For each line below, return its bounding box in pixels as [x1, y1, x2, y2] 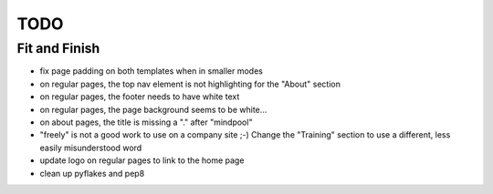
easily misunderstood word [39, 142, 142, 153]
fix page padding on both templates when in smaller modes [39, 66, 264, 77]
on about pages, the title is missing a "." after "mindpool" [39, 117, 253, 128]
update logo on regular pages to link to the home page [39, 155, 245, 166]
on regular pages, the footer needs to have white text [39, 91, 240, 102]
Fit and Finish [16, 40, 100, 56]
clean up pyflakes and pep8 [39, 168, 145, 179]
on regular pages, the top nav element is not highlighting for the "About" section [39, 78, 341, 89]
